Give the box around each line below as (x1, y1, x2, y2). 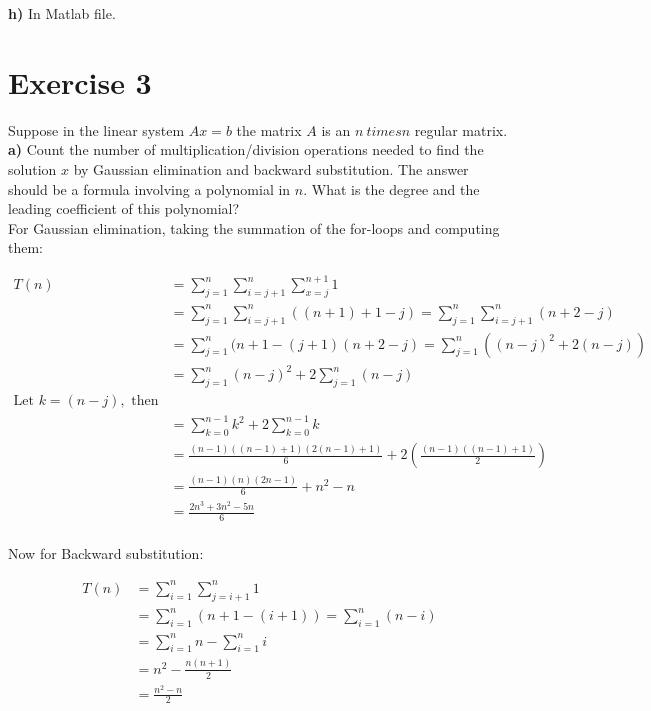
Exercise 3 (8, 61, 152, 102)
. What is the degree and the (303, 178, 480, 199)
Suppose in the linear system (8, 119, 185, 140)
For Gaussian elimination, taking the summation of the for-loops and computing (8, 217, 500, 238)
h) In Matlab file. (8, 3, 116, 23)
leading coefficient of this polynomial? (8, 198, 240, 219)
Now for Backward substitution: (8, 542, 204, 563)
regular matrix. (414, 119, 508, 140)
